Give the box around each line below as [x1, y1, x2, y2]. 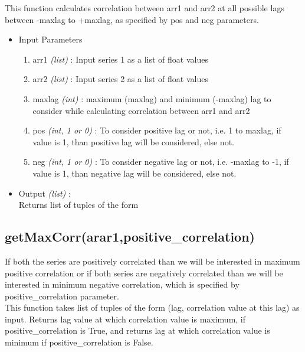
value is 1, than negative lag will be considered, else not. [32, 167, 237, 179]
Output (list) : [18, 187, 71, 199]
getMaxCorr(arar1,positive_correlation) [5, 227, 255, 246]
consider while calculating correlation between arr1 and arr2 [32, 104, 250, 116]
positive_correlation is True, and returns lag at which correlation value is [5, 324, 270, 337]
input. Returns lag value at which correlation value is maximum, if [5, 312, 246, 325]
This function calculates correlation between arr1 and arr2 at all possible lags [5, 2, 284, 14]
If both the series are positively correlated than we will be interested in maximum [5, 255, 300, 267]
